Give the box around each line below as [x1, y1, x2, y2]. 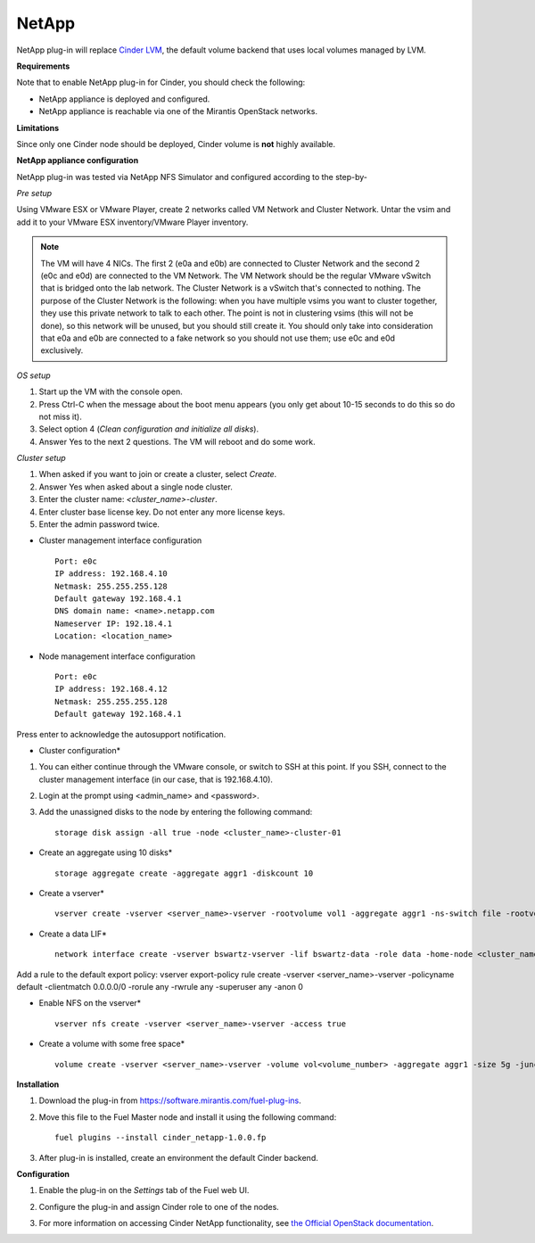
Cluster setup [16, 453, 66, 464]
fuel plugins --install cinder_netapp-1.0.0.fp [54, 1132, 267, 1143]
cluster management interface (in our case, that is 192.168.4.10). [38, 774, 274, 785]
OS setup [16, 370, 51, 381]
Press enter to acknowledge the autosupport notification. [16, 729, 226, 739]
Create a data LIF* [38, 928, 107, 939]
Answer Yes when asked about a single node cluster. [38, 482, 234, 492]
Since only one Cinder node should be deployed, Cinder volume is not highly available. [16, 138, 336, 149]
